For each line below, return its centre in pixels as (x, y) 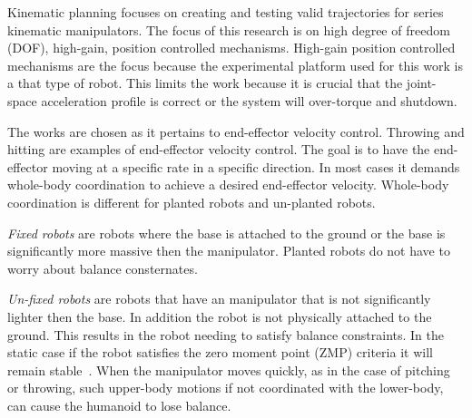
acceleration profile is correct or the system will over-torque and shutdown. (249, 100)
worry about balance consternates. (103, 268)
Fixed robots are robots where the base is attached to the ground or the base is (226, 233)
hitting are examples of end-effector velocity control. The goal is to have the (219, 149)
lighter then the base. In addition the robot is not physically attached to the (220, 316)
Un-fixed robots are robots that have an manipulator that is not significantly (219, 299)
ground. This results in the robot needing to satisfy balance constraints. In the (226, 334)
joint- (421, 83)
